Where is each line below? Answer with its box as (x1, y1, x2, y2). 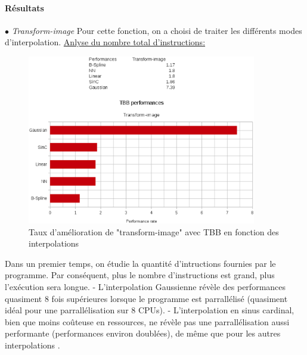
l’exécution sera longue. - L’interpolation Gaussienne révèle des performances (5, 281, 286, 293)
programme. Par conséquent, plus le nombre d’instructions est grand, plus (5, 269, 275, 281)
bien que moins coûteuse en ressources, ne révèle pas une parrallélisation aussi (5, 315, 290, 328)
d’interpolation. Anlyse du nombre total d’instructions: (5, 36, 206, 48)
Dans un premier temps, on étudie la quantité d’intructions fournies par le (5, 257, 276, 269)
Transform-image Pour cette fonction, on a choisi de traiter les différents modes (11, 24, 302, 36)
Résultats (5, 1, 44, 14)
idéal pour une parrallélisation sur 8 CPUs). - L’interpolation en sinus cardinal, (5, 304, 294, 316)
